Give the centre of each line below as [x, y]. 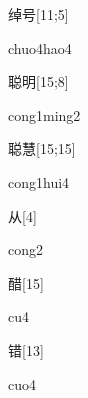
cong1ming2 [44, 114]
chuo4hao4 [40, 47]
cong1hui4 [39, 181]
